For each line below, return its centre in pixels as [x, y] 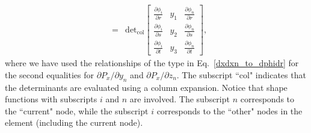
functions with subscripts [51, 99]
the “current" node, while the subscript [77, 110]
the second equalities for [49, 74]
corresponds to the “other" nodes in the [229, 110]
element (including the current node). [74, 122]
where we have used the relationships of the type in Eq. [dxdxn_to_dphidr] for [152, 63]
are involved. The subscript [180, 99]
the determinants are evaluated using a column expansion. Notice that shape [146, 87]
